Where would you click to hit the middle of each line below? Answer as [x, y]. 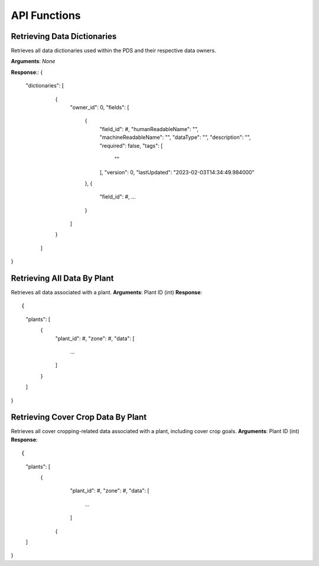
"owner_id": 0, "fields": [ [100, 108]
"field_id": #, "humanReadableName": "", [149, 129]
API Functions [46, 15]
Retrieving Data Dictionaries [64, 36]
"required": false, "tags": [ [131, 145]
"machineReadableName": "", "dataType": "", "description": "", [175, 137]
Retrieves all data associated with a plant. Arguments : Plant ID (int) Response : [107, 292]
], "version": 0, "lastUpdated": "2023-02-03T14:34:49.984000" [177, 173]
